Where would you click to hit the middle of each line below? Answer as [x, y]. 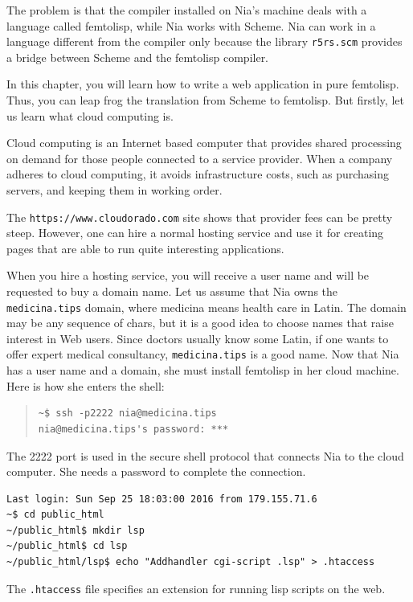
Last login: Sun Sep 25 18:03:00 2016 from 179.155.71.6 [162, 499]
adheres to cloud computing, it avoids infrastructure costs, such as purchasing [198, 174]
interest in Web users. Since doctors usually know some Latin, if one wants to [198, 338]
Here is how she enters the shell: [86, 385]
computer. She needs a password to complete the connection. [156, 471]
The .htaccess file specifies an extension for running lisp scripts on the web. [196, 588]
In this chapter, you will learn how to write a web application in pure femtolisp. [203, 84]
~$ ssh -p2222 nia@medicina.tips [127, 414]
